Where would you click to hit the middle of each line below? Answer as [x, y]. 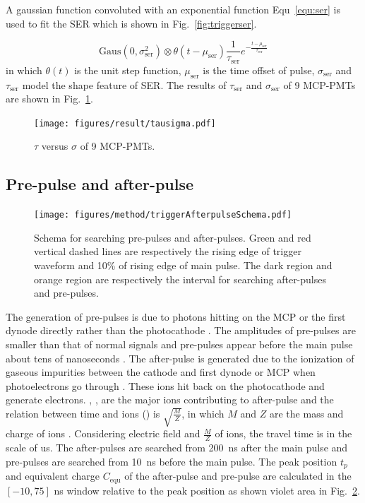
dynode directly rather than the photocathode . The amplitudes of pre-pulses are [181, 330]
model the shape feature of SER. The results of [124, 84]
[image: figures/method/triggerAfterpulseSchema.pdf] [163, 215]
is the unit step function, [128, 70]
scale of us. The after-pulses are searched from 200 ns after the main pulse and [177, 447]
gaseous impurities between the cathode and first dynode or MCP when [161, 372]
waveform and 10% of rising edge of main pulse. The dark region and [183, 265]
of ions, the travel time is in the [283, 433]
